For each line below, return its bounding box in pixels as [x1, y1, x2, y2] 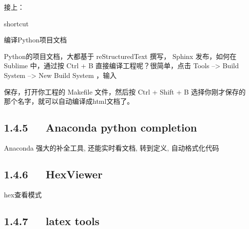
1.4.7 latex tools [4, 213, 99, 228]
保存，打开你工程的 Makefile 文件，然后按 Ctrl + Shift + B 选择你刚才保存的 [4, 86, 246, 96]
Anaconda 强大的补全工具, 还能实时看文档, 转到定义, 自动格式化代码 [4, 142, 219, 153]
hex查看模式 [4, 189, 42, 199]
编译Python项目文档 [4, 35, 67, 45]
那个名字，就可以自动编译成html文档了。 [4, 96, 134, 106]
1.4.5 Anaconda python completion [4, 120, 197, 135]
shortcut [4, 18, 29, 28]
